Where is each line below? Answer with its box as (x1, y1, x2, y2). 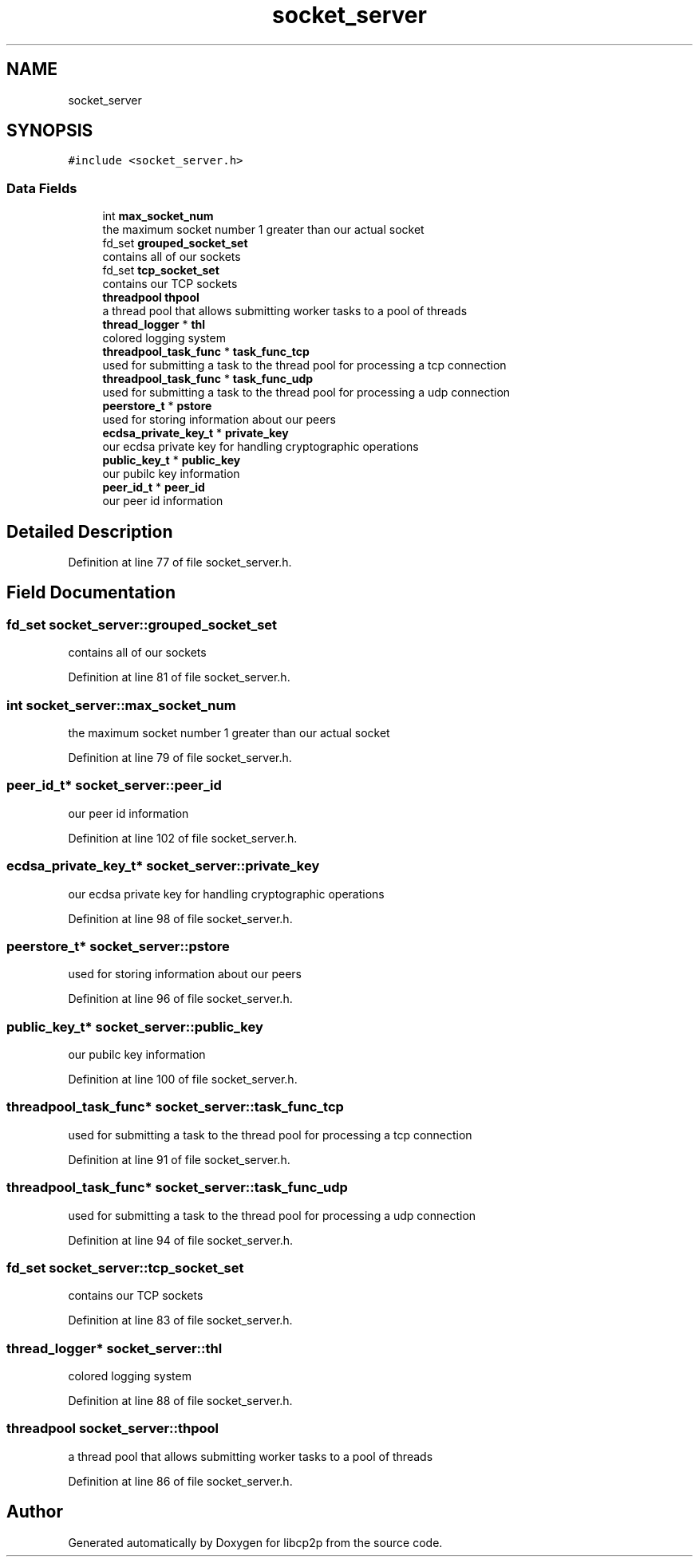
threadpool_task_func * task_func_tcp (102, 345, 310, 359)
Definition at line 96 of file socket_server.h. (68, 992, 293, 1006)
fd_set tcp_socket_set (102, 263, 219, 278)
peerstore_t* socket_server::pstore (6, 937, 230, 954)
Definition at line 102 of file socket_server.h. (68, 831, 298, 845)
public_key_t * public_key (102, 453, 241, 468)
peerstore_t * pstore (102, 399, 212, 413)
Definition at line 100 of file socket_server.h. (68, 1072, 298, 1086)
